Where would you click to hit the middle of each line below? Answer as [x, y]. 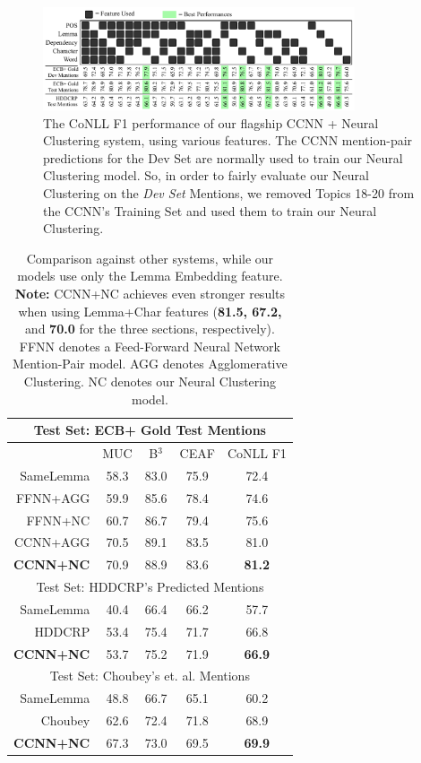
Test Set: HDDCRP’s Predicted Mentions [150, 587]
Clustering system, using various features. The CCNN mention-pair [228, 140]
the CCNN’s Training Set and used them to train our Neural [210, 210]
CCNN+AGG [52, 542]
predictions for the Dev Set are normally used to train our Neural [223, 157]
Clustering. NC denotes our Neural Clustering [150, 381]
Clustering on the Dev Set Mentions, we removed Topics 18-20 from [229, 193]
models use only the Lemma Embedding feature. [150, 276]
